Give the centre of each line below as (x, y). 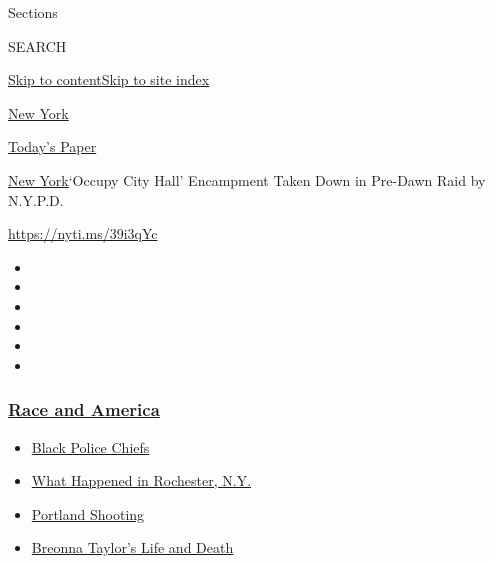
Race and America (84, 409)
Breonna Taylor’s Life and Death (132, 547)
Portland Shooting (88, 513)
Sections (33, 12)
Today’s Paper (52, 146)
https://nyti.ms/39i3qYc (83, 233)
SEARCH (37, 45)
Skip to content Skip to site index (109, 79)
